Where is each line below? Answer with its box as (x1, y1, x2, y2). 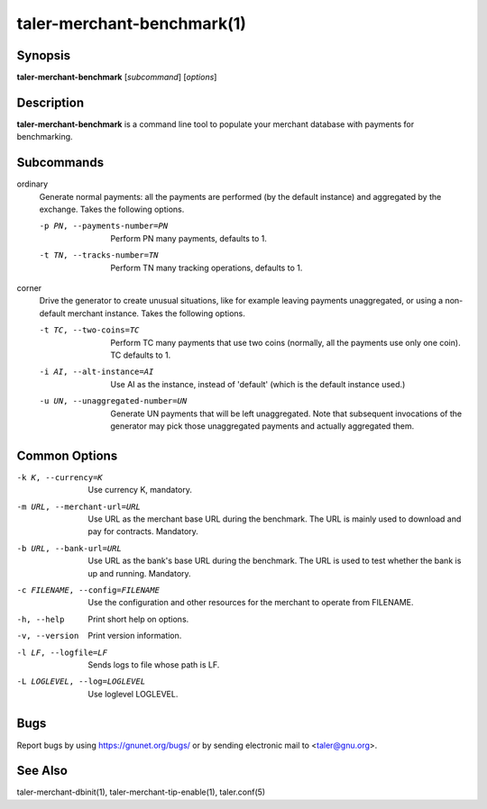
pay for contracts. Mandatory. (87, 526, 198, 537)
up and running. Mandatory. (87, 568, 191, 578)
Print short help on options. (87, 614, 189, 624)
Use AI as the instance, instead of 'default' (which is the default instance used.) (110, 378, 406, 389)
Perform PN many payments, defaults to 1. (110, 232, 268, 243)
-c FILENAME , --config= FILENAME (16, 585, 160, 595)
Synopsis (16, 48, 71, 63)
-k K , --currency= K (16, 472, 103, 482)
